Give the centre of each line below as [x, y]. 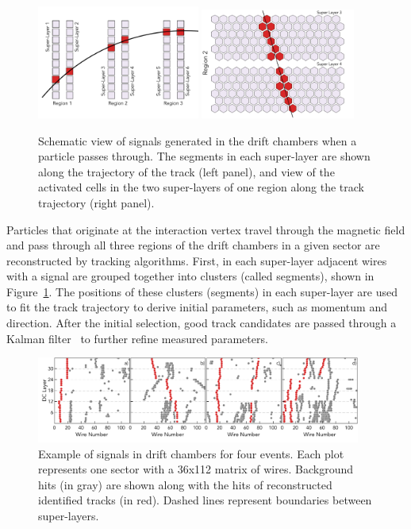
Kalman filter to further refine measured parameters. [137, 338]
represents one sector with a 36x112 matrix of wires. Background [196, 469]
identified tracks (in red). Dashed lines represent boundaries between [205, 500]
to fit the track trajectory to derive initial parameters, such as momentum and [197, 307]
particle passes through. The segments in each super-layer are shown [204, 156]
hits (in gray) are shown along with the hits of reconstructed [185, 484]
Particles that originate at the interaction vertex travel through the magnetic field [206, 229]
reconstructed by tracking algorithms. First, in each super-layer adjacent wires [197, 260]
